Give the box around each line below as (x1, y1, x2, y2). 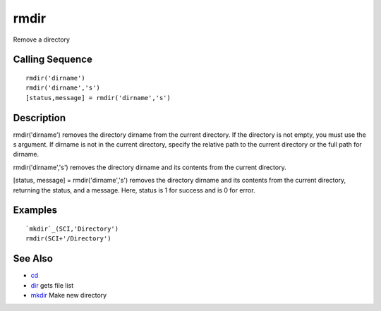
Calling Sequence (13, 54, 93, 66)
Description (13, 111, 66, 123)
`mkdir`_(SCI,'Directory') (25, 225, 119, 233)
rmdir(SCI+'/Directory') (25, 235, 111, 243)
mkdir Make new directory (30, 291, 107, 300)
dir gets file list (30, 281, 74, 289)
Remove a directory (13, 35, 71, 44)
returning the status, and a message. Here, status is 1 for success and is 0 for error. (13, 185, 255, 194)
